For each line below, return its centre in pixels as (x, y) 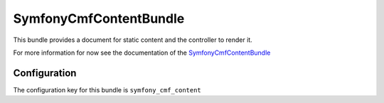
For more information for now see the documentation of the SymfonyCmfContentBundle (142, 53)
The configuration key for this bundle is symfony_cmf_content (107, 90)
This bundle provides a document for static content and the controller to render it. (133, 40)
